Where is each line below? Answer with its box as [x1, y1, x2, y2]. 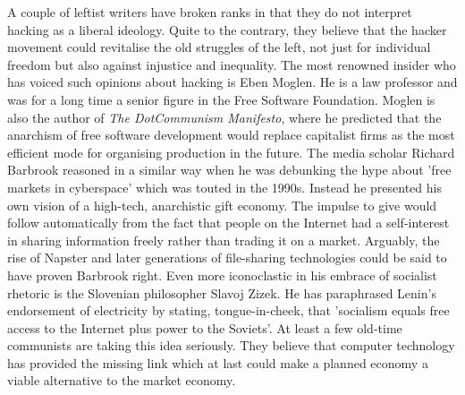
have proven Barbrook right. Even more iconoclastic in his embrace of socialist [7, 265, 437, 284]
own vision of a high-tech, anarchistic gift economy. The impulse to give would [7, 195, 437, 214]
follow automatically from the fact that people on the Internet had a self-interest [7, 213, 450, 232]
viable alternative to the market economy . [7, 371, 236, 390]
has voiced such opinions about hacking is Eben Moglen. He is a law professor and [7, 73, 458, 91]
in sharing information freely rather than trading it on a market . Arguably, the [7, 230, 440, 249]
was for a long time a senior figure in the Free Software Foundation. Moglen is [7, 90, 435, 108]
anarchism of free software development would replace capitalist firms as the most [7, 125, 455, 144]
